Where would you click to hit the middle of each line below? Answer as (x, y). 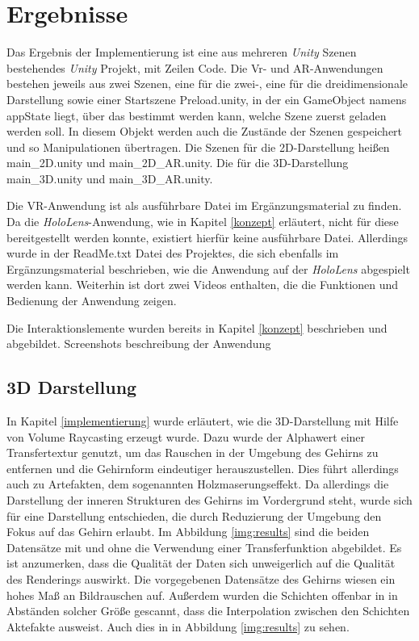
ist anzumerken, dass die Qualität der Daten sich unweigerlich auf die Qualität (201, 563)
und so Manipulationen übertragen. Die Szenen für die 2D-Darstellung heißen (198, 147)
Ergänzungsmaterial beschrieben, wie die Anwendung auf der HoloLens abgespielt (208, 268)
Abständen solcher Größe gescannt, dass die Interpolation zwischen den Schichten (208, 611)
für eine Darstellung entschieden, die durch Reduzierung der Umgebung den (194, 515)
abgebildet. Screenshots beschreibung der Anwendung (139, 344)
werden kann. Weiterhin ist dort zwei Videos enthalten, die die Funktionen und (203, 285)
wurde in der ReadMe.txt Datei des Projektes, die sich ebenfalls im (173, 253)
